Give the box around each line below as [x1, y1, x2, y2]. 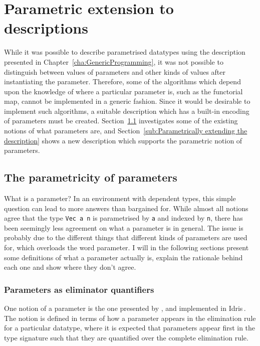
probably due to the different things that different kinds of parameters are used [4, 232, 247, 243]
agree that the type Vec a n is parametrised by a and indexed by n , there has [4, 213, 243, 223]
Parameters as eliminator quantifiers [4, 283, 154, 295]
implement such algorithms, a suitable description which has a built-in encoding [4, 105, 249, 116]
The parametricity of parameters [4, 169, 177, 185]
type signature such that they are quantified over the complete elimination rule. [4, 332, 248, 342]
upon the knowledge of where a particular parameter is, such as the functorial [4, 86, 243, 96]
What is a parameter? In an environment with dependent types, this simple [4, 193, 236, 204]
